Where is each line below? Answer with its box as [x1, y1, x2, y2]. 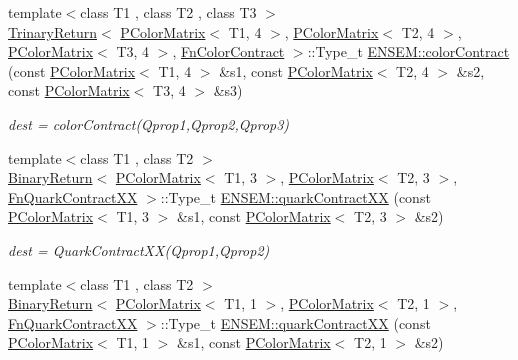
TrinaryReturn [8, 21, 98, 42]
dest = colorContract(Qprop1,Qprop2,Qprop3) [8, 113, 290, 134]
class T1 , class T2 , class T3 [80, 2, 257, 22]
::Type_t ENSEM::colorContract [307, 41, 510, 62]
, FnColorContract [172, 41, 285, 62]
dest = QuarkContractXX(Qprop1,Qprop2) [8, 239, 270, 260]
